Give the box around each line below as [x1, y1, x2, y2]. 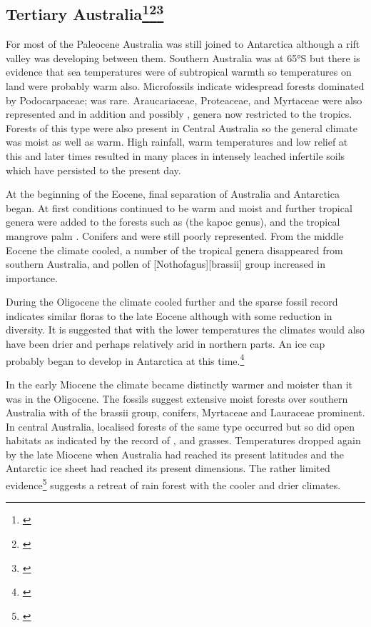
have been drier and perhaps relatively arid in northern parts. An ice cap [6, 336, 325, 351]
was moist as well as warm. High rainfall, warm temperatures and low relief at [6, 134, 348, 149]
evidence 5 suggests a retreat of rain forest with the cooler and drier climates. [6, 476, 341, 492]
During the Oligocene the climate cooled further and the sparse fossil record [6, 294, 338, 309]
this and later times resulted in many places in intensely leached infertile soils [6, 148, 345, 163]
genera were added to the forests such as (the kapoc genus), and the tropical [6, 214, 340, 229]
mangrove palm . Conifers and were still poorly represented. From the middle [6, 228, 344, 243]
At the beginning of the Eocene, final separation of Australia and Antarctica [6, 186, 340, 201]
